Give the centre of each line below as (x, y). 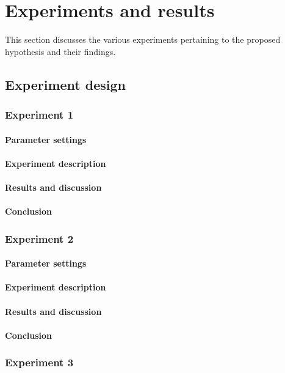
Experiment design (66, 84)
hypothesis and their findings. (60, 51)
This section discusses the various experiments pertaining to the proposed (143, 39)
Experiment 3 (39, 362)
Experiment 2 (39, 238)
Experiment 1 (39, 115)
